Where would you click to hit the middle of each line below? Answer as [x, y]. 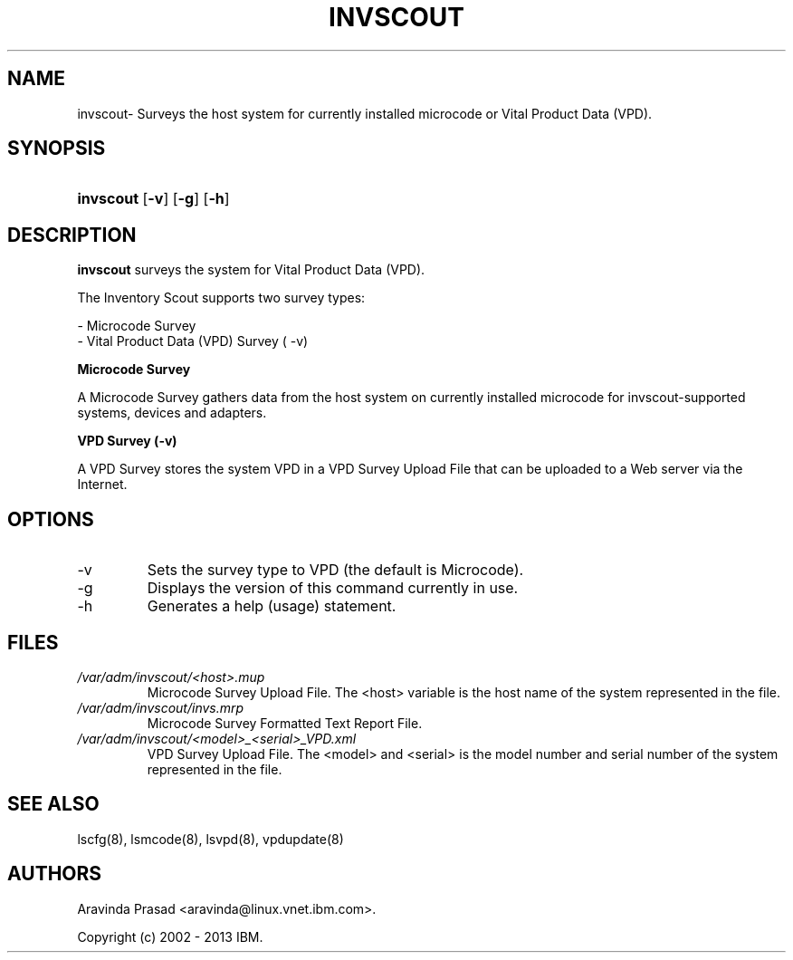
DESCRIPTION [72, 235]
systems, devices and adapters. [172, 413]
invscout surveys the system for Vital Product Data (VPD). [251, 270]
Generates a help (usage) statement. [272, 606]
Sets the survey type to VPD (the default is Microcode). [335, 570]
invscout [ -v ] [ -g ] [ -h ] [153, 199]
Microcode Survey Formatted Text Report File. [285, 723]
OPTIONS [51, 519]
